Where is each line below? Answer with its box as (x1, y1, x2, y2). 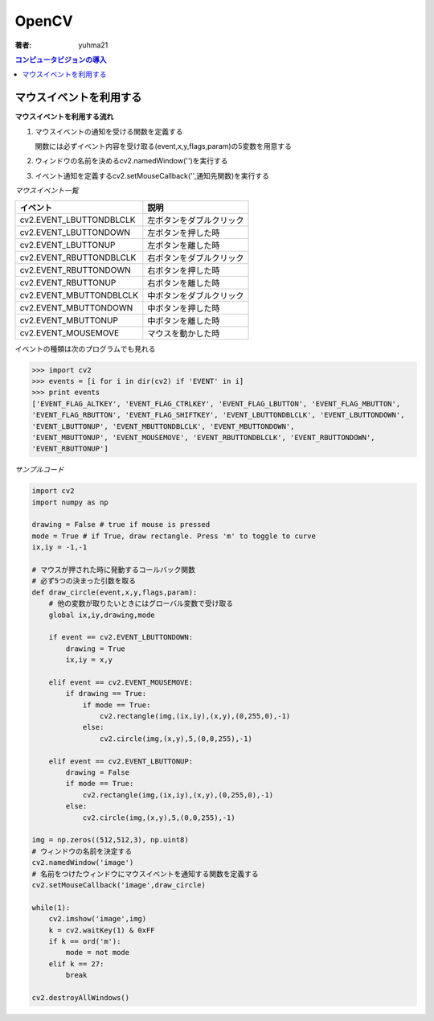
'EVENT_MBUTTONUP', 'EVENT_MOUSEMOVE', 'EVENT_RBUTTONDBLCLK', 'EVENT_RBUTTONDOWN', (31, 433, 375, 442)
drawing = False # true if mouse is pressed (31, 520, 211, 529)
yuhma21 (78, 40, 108, 50)
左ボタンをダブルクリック (147, 214, 244, 225)
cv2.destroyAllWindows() (31, 993, 130, 1002)
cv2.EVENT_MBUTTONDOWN (19, 302, 133, 313)
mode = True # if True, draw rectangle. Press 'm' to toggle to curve (31, 531, 317, 541)
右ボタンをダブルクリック (147, 252, 244, 263)
